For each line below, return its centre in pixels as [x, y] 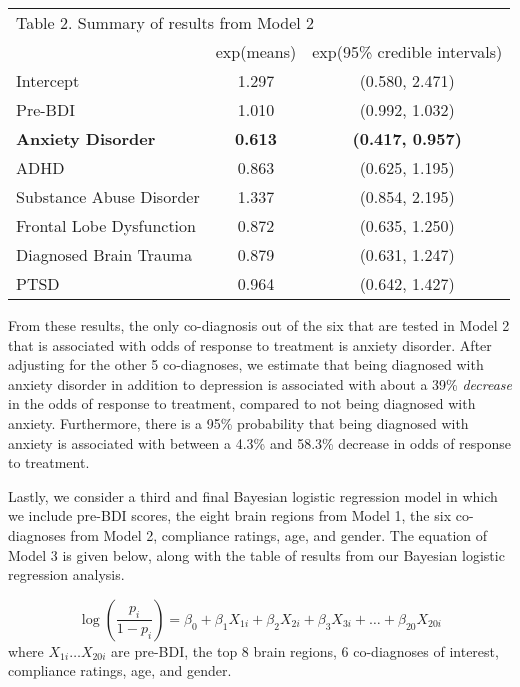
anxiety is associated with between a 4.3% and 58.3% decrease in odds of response [260, 442]
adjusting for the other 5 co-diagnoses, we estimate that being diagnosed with [246, 364]
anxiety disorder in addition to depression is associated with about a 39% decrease [260, 383]
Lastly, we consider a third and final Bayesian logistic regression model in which [253, 495]
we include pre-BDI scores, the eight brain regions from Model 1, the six [230, 515]
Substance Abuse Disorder [108, 196]
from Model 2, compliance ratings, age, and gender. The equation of [279, 534]
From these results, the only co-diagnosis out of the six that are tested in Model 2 [259, 325]
